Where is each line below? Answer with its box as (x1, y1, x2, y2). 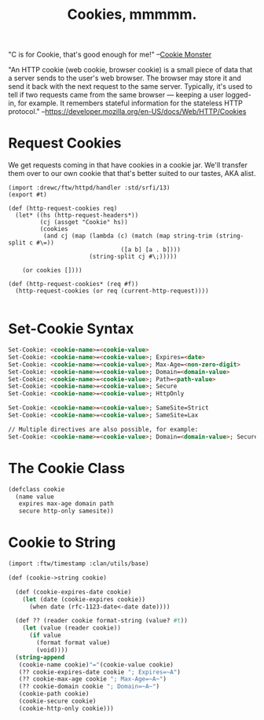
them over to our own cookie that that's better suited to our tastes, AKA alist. (8, 169, 256, 178)
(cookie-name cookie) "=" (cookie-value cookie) (18, 660, 174, 669)
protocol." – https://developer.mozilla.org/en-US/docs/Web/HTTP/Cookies (8, 107, 247, 116)
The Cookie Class (8, 459, 126, 477)
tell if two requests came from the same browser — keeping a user (8, 90, 224, 100)
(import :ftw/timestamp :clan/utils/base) (8, 560, 149, 568)
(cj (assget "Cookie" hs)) (39, 219, 128, 226)
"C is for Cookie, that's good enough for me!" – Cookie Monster (8, 50, 212, 60)
